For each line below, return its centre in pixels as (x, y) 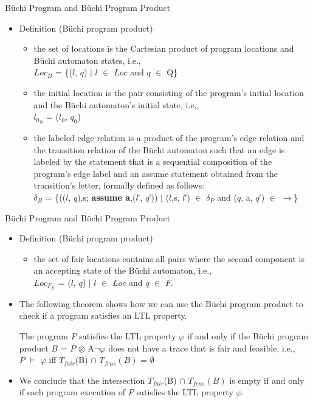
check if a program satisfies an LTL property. (103, 315)
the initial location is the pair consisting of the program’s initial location (169, 92)
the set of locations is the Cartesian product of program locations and (164, 48)
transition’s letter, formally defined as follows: (119, 185)
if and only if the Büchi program (248, 336)
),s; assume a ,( (107, 197)
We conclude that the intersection (82, 380)
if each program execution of (72, 392)
